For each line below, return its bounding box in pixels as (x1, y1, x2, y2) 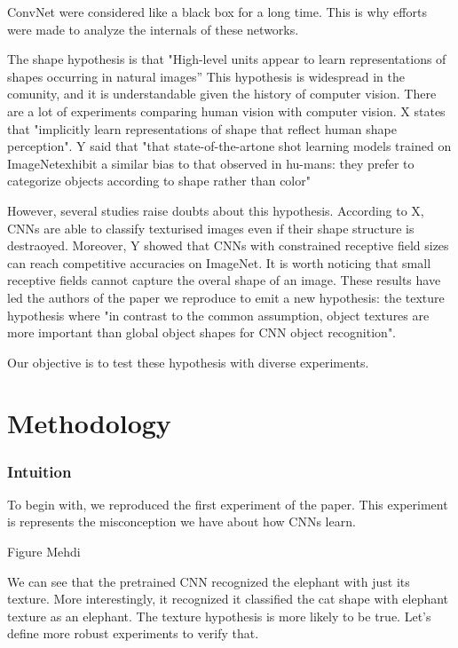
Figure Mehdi (7, 542, 81, 561)
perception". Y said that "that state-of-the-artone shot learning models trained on (7, 137, 452, 155)
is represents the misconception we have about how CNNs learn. (7, 512, 356, 531)
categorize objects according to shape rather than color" (7, 171, 311, 190)
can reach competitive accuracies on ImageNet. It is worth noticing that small (7, 253, 431, 272)
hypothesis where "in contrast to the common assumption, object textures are (7, 305, 430, 324)
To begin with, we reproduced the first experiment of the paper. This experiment (7, 494, 448, 513)
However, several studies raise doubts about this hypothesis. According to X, (7, 201, 424, 219)
